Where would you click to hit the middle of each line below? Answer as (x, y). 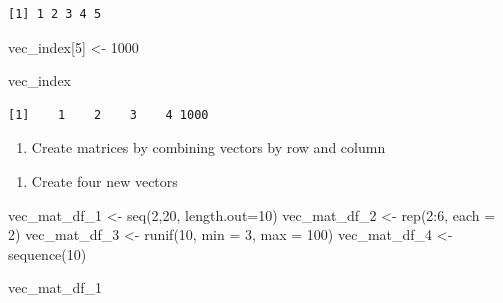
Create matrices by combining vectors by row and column (208, 147)
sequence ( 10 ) (47, 253)
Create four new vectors (104, 180)
